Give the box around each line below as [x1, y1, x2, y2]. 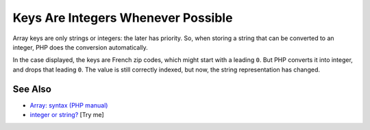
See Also [12, 83, 51, 95]
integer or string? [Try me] [29, 111, 104, 119]
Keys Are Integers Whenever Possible [12, 10, 233, 25]
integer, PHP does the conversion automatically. [12, 43, 149, 51]
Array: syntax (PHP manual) [29, 101, 108, 109]
